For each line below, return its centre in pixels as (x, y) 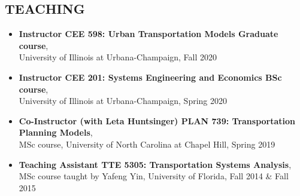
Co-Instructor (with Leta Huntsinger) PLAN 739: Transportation (157, 120)
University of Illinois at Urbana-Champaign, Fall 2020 (118, 57)
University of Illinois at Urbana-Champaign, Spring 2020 (123, 101)
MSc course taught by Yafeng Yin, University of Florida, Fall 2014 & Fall (154, 176)
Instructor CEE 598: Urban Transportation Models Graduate (149, 34)
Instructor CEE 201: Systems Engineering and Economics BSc (150, 77)
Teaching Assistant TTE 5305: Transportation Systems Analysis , (155, 164)
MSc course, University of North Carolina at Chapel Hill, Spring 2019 (147, 144)
